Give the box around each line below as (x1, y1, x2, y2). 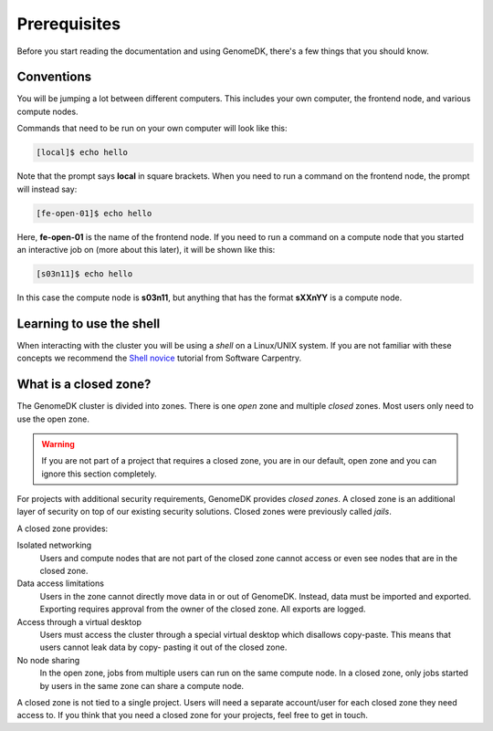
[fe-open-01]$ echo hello (36, 208, 152, 218)
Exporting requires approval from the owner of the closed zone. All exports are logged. (39, 603, 366, 615)
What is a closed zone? (16, 377, 152, 392)
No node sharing (16, 654, 80, 665)
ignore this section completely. (41, 468, 157, 479)
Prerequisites (16, 14, 121, 34)
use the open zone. (16, 413, 90, 424)
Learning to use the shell (16, 316, 161, 331)
